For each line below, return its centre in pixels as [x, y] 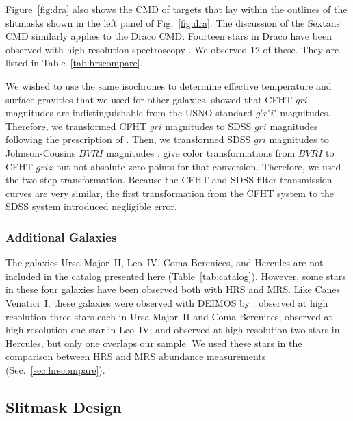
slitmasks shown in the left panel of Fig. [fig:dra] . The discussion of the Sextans [173, 22]
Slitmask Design [64, 406]
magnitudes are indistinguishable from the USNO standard [129, 113]
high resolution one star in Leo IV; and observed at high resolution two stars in [173, 330]
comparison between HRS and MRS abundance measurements [136, 356]
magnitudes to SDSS [208, 126]
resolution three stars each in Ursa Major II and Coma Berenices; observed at [169, 316]
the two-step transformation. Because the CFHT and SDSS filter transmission [169, 180]
